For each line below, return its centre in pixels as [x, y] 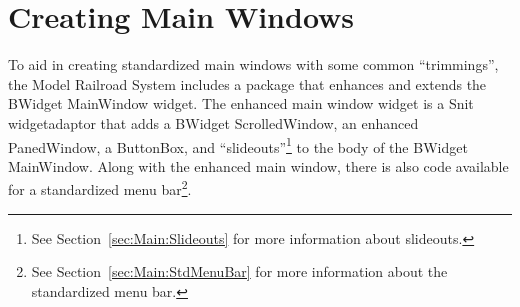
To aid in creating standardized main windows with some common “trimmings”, [253, 64]
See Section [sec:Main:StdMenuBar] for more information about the [239, 271]
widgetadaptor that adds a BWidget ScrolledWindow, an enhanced [213, 122]
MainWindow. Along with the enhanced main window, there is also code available [258, 165]
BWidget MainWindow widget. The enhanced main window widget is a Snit [241, 103]
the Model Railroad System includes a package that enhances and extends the [247, 83]
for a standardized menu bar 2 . [100, 187]
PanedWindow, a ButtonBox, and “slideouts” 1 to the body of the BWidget [238, 145]
